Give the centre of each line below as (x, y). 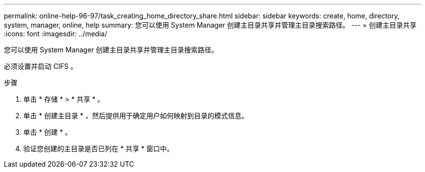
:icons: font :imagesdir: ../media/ (56, 34)
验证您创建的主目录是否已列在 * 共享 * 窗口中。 (98, 149)
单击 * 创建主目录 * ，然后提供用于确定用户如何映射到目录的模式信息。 (136, 116)
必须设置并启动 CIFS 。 (41, 66)
